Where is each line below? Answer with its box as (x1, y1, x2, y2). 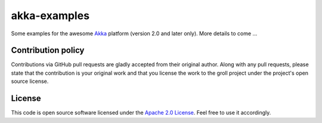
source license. (11, 78, 49, 85)
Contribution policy (11, 45, 85, 56)
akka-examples (11, 9, 89, 22)
